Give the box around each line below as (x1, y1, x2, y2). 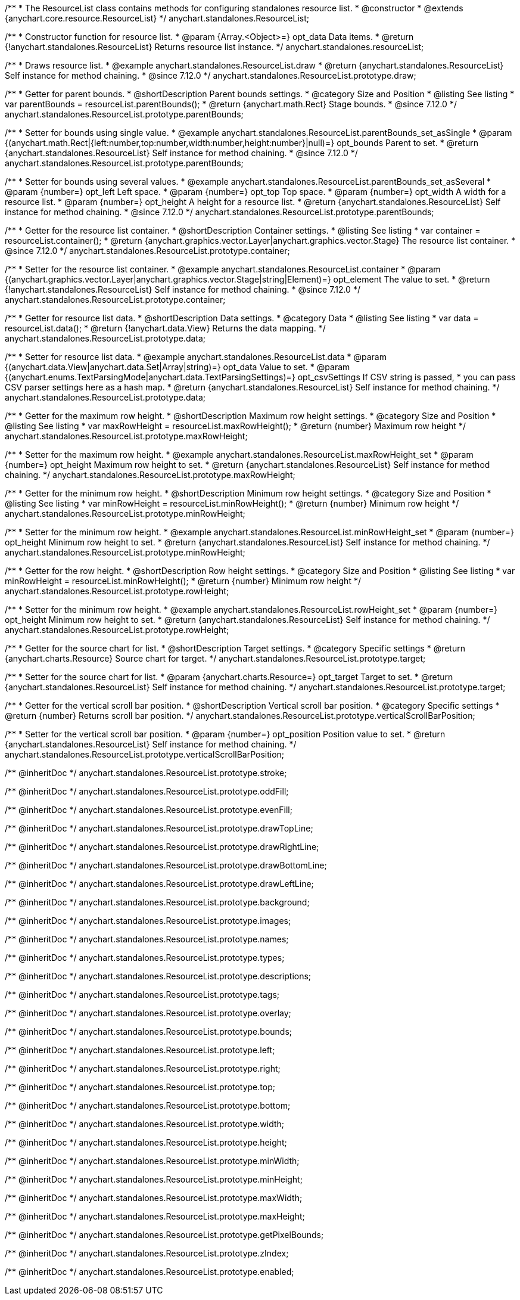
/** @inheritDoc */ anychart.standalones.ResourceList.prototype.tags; (5, 989, 280, 1000)
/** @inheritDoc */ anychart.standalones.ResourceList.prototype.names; (5, 934, 289, 944)
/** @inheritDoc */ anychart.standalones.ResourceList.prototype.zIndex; (5, 1248, 289, 1258)
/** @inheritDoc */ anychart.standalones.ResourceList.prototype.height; (5, 1137, 287, 1147)
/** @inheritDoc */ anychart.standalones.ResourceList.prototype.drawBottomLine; (5, 860, 327, 870)
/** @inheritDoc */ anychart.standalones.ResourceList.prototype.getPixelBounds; (5, 1230, 324, 1240)
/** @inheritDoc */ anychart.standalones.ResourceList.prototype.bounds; (5, 1026, 292, 1037)
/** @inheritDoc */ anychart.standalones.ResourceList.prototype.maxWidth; (5, 1193, 303, 1203)
